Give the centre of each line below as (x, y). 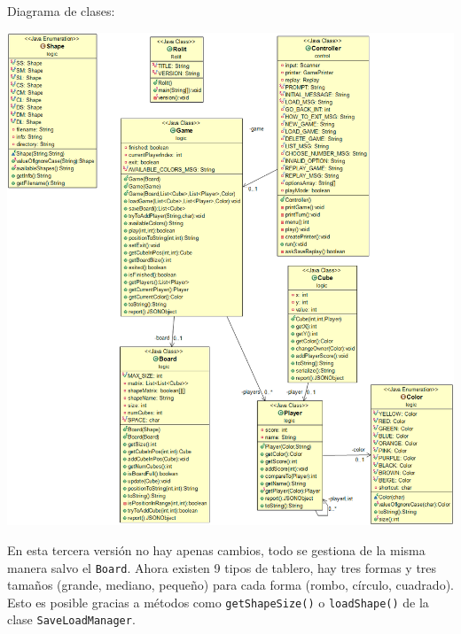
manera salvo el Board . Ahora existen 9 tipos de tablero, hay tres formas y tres (222, 567)
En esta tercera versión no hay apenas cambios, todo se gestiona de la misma (216, 549)
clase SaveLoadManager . (71, 619)
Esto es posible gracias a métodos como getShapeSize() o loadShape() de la (218, 602)
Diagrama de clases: (61, 11)
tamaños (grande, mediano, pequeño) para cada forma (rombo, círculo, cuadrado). (230, 585)
